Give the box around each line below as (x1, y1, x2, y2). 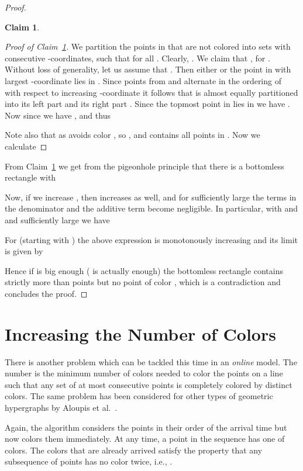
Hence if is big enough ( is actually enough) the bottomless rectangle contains (5, 264, 284, 276)
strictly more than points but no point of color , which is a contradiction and (5, 276, 281, 288)
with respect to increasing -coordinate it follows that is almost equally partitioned (5, 86, 298, 98)
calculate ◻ (5, 140, 47, 152)
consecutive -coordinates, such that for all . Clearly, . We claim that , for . (5, 51, 270, 64)
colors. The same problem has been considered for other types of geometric (5, 390, 273, 402)
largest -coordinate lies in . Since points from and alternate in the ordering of (5, 74, 281, 86)
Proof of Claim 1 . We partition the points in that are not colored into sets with (5, 40, 291, 53)
